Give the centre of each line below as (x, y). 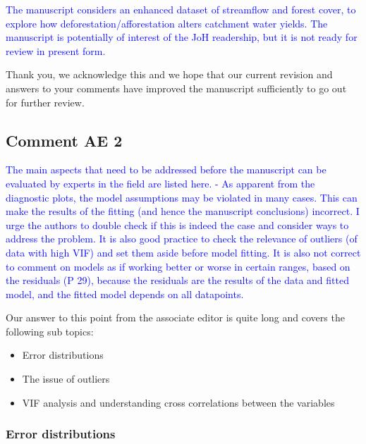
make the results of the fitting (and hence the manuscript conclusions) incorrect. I (183, 211)
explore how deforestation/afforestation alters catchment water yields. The (167, 23)
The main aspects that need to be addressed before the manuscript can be (166, 169)
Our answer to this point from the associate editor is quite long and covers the (175, 317)
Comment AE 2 (64, 140)
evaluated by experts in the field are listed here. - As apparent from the (160, 183)
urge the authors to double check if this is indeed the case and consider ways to (177, 224)
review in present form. (56, 50)
